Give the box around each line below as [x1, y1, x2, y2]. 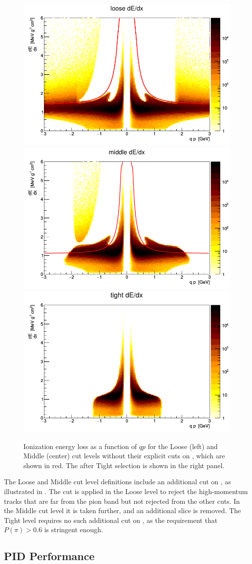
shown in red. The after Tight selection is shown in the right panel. [23, 460, 225, 470]
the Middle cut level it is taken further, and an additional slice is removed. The [4, 505, 241, 516]
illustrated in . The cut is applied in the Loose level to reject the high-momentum [4, 486, 248, 496]
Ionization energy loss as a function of [23, 441, 137, 451]
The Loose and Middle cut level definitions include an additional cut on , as [4, 476, 231, 487]
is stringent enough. [44, 524, 104, 535]
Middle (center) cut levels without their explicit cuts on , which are [23, 451, 225, 461]
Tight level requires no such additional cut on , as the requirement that [4, 515, 218, 525]
